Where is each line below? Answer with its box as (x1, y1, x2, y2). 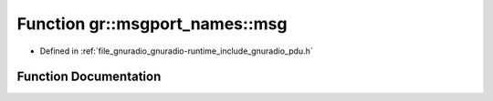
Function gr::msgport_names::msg (16, 14, 288, 34)
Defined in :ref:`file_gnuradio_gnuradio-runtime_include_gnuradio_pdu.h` (39, 45, 314, 56)
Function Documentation (16, 69, 162, 85)
